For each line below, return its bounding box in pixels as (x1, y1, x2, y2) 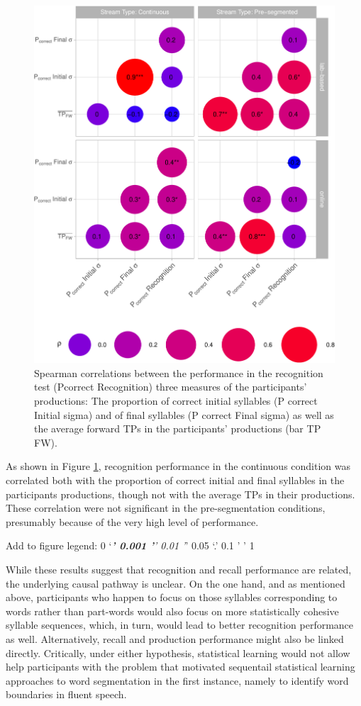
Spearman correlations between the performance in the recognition (34, 365, 323, 380)
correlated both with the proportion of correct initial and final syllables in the (6, 473, 345, 488)
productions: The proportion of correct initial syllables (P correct (34, 393, 318, 408)
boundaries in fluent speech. (6, 687, 127, 702)
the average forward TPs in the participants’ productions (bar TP (34, 421, 321, 436)
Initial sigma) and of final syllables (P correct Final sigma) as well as (34, 407, 334, 422)
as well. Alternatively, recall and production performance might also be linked (6, 631, 344, 646)
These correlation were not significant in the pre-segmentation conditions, (6, 500, 326, 515)
